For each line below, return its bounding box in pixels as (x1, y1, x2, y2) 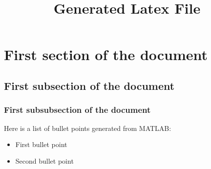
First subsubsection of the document (4, 104, 151, 116)
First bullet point (15, 139, 67, 149)
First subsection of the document (4, 78, 175, 93)
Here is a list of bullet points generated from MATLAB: (4, 123, 171, 133)
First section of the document (4, 44, 208, 64)
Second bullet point (15, 155, 74, 166)
